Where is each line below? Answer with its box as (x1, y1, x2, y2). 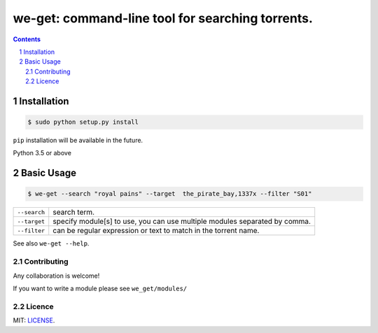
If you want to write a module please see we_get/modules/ (13, 284, 188, 292)
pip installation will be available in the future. (13, 136, 143, 145)
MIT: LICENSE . (13, 316, 55, 325)
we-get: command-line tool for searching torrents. (13, 10, 313, 26)
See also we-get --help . (13, 239, 90, 248)
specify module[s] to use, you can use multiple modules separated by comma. (52, 217, 311, 227)
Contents (13, 35, 41, 43)
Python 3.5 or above (13, 149, 71, 157)
